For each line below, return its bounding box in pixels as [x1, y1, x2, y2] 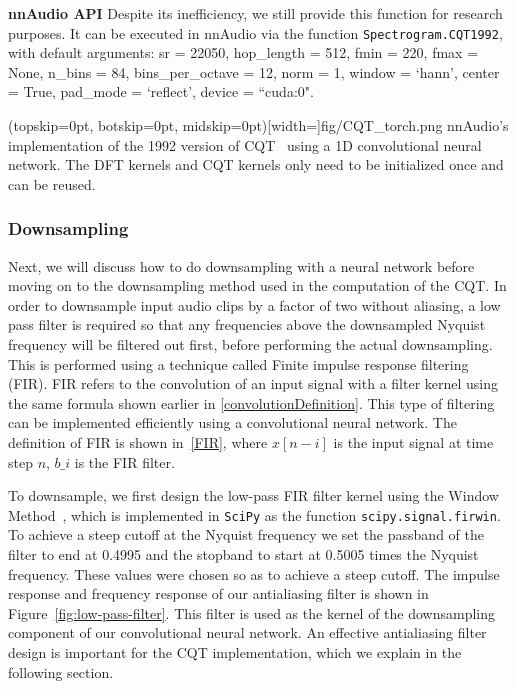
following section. [8, 661, 114, 682]
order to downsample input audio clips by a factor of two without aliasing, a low [8, 294, 501, 315]
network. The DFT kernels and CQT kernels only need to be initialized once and [8, 154, 504, 175]
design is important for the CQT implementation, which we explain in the [8, 641, 462, 662]
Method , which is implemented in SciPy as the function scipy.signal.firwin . [8, 504, 501, 525]
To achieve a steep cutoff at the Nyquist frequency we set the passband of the [8, 524, 484, 545]
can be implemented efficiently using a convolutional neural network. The [8, 412, 457, 433]
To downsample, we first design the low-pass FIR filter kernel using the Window [8, 485, 499, 506]
